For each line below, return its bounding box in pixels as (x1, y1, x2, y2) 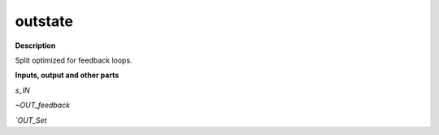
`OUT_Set (15, 115, 47, 125)
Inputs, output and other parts (15, 70, 120, 81)
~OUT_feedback (15, 100, 71, 110)
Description (15, 41, 56, 50)
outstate (15, 12, 73, 30)
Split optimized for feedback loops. (15, 55, 133, 65)
